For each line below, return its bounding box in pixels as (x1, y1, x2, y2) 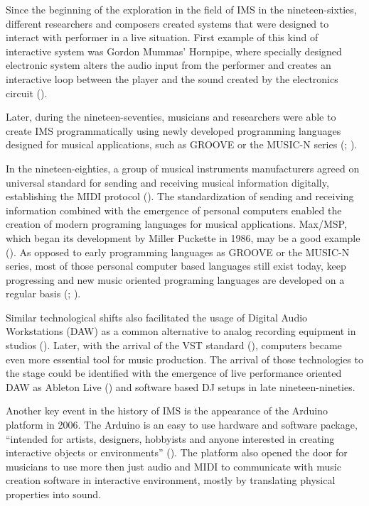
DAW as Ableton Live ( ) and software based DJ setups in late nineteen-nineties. (6, 379, 355, 394)
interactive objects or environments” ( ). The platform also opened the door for (6, 445, 348, 460)
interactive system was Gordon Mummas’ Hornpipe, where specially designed (6, 43, 342, 58)
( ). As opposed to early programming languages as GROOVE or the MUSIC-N (6, 244, 350, 259)
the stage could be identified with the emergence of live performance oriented (6, 365, 342, 380)
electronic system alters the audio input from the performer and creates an (6, 57, 331, 72)
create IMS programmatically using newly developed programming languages (6, 123, 341, 138)
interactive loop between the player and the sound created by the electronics (6, 71, 338, 86)
